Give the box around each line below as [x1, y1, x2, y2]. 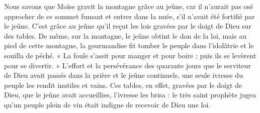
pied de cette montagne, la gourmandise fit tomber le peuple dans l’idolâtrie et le [4, 40, 254, 51]
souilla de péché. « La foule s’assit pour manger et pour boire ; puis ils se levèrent [4, 50, 256, 60]
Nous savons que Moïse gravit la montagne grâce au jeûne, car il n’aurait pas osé [4, 1, 253, 11]
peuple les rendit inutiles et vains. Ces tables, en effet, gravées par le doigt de [4, 79, 242, 90]
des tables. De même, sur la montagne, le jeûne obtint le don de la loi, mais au [4, 30, 246, 41]
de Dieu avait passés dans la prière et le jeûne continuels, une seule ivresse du [4, 70, 243, 80]
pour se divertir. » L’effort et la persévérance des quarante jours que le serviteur [4, 60, 251, 70]
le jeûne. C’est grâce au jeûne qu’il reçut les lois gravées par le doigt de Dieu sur [4, 21, 251, 31]
